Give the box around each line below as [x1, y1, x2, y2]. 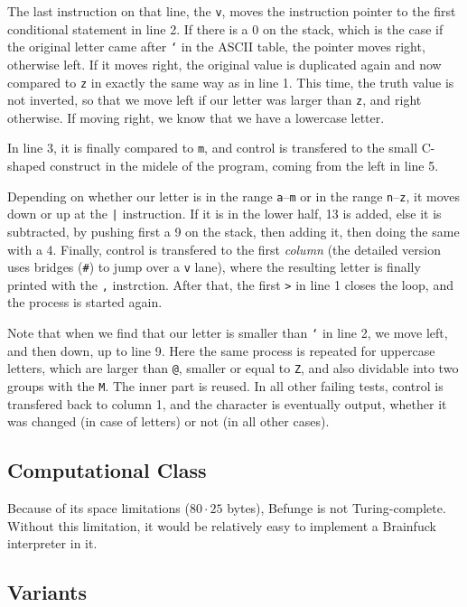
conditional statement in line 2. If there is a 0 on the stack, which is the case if [7, 19, 444, 38]
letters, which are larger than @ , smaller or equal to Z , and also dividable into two [7, 359, 459, 378]
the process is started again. [7, 293, 163, 312]
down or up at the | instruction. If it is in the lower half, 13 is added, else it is [7, 204, 442, 223]
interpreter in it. [7, 534, 98, 553]
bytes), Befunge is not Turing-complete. [227, 499, 446, 518]
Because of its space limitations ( [7, 499, 190, 518]
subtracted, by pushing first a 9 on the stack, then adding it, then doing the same [7, 221, 460, 240]
